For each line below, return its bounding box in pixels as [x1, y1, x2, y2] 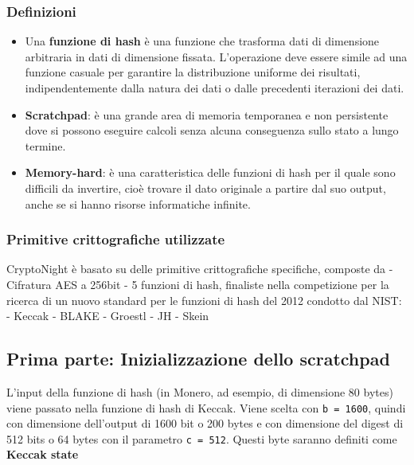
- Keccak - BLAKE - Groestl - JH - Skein [6, 307, 209, 324]
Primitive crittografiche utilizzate [6, 229, 225, 249]
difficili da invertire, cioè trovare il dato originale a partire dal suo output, [25, 179, 386, 196]
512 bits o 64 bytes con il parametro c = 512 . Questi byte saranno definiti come [6, 430, 397, 447]
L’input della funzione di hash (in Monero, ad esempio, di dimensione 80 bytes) [6, 383, 393, 400]
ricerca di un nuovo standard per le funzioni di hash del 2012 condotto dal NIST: [6, 291, 402, 308]
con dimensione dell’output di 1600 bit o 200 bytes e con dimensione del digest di [6, 415, 404, 432]
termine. [25, 137, 66, 154]
